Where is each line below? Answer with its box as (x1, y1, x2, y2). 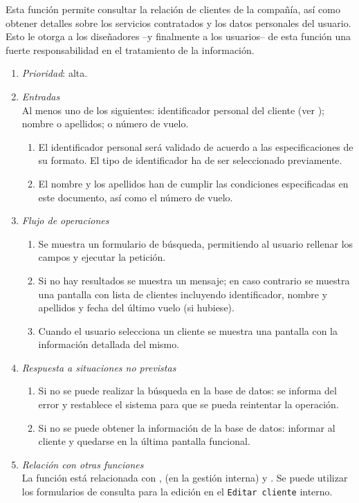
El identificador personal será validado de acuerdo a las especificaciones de (38, 139, 353, 154)
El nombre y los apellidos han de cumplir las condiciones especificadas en (38, 176, 349, 190)
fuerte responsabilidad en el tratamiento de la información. (6, 42, 255, 57)
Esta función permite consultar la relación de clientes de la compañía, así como (6, 2, 340, 16)
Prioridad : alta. (21, 66, 88, 80)
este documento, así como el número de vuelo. (38, 190, 233, 204)
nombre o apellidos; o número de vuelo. (21, 116, 189, 131)
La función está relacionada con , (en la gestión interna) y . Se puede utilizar (21, 470, 348, 485)
